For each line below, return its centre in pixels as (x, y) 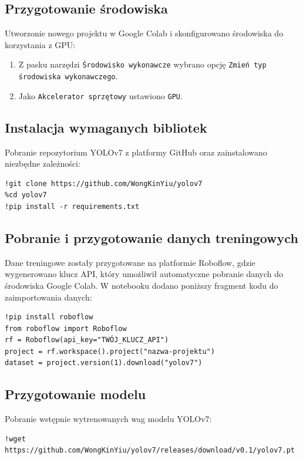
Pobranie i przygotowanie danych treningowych (151, 237)
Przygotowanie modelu (75, 394)
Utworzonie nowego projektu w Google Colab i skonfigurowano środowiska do (144, 33)
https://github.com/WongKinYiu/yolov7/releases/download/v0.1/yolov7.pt (150, 450)
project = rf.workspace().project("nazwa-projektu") (110, 351)
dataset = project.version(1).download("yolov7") (104, 363)
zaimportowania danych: (48, 297)
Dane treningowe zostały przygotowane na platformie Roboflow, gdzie (130, 262)
